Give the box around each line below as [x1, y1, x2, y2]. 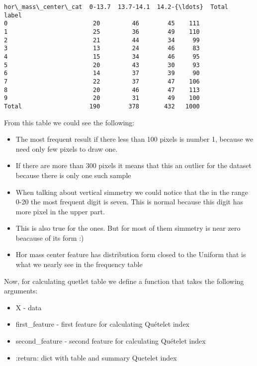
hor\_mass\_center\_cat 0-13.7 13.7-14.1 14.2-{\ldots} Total [4, 3, 229, 10]
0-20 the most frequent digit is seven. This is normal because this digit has [15, 196, 244, 207]
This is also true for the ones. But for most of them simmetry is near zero [15, 223, 241, 233]
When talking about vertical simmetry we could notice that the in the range [15, 186, 249, 197]
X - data [15, 302, 42, 312]
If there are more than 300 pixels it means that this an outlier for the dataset [15, 160, 252, 171]
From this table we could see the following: [4, 117, 135, 127]
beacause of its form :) [15, 232, 84, 243]
